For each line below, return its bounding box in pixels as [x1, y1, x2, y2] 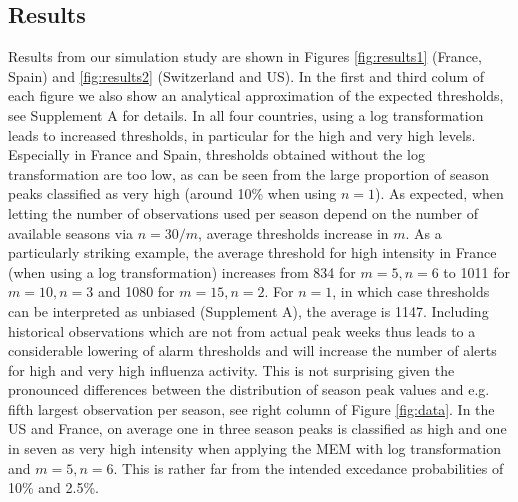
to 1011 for [443, 261, 510, 282]
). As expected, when [375, 183, 504, 204]
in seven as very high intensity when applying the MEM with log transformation [8, 438, 501, 459]
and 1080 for [97, 281, 175, 302]
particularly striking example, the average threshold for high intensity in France [8, 242, 497, 263]
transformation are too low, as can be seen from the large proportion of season [8, 163, 489, 184]
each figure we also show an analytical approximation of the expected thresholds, [8, 85, 504, 106]
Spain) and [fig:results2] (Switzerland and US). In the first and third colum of [8, 65, 485, 86]
